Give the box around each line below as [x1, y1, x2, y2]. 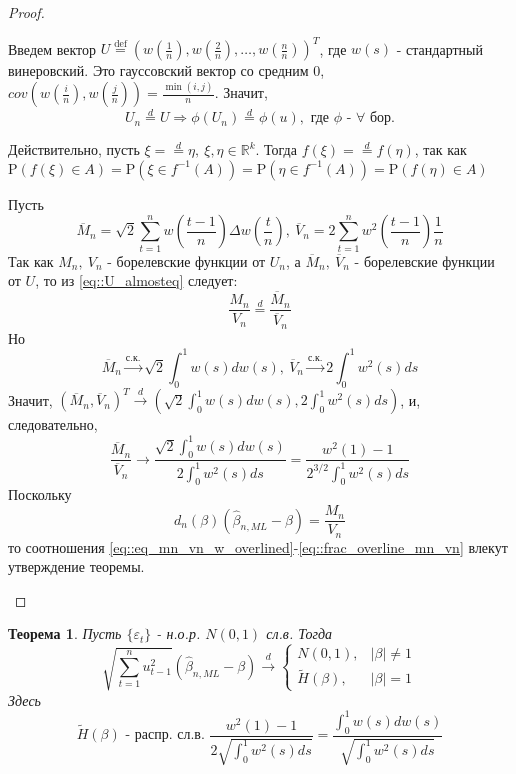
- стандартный [396, 38, 483, 59]
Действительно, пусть [8, 139, 140, 160]
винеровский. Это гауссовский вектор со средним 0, [8, 60, 325, 81]
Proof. [8, 2, 45, 22]
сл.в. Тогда [266, 623, 333, 644]
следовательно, [8, 414, 98, 435]
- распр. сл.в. [125, 728, 205, 743]
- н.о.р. [156, 623, 201, 644]
